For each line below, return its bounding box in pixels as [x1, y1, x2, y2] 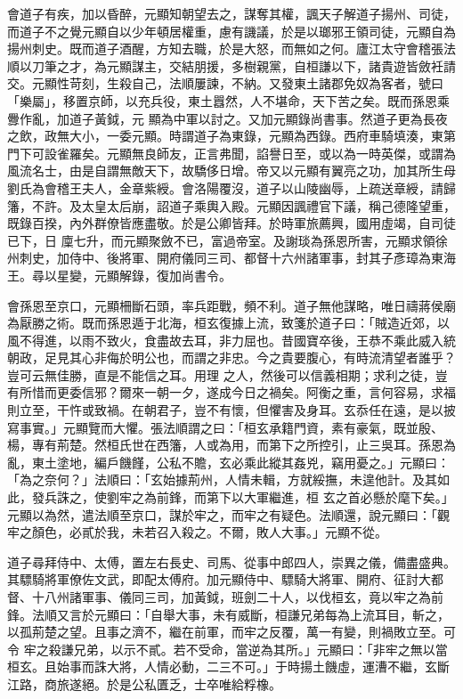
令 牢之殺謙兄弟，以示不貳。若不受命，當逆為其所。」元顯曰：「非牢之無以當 [7, 639, 448, 658]
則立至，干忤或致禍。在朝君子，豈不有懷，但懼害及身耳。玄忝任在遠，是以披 [7, 401, 456, 419]
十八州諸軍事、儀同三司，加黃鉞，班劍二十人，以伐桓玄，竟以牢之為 [31, 588, 431, 606]
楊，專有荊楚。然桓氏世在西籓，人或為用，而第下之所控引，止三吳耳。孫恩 [7, 435, 443, 454]
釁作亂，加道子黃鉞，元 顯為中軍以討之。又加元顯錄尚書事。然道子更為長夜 [7, 109, 448, 127]
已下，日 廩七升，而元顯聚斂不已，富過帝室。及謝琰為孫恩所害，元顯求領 [7, 231, 435, 249]
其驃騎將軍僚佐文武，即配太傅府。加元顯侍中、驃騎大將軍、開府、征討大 [7, 570, 431, 589]
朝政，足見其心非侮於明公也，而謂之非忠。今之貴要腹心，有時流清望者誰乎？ [7, 348, 456, 367]
